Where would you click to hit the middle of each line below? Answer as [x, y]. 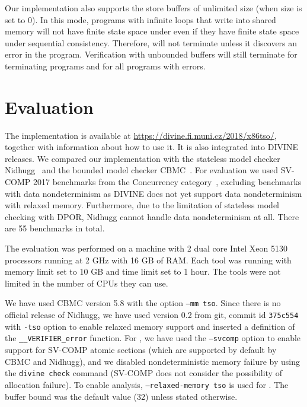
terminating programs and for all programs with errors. [105, 66]
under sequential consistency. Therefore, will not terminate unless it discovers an [151, 42]
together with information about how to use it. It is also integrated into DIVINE [152, 147]
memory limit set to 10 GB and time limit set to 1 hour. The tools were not [143, 271]
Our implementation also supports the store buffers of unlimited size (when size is [153, 8]
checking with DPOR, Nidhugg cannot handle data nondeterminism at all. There [152, 216]
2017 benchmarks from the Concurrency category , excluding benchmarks [167, 182]
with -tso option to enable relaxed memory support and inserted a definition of [150, 326]
